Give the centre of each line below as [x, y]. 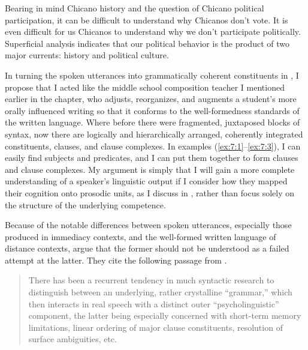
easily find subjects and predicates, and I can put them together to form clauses [152, 158]
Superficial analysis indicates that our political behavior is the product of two [147, 43]
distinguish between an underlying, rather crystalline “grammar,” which [160, 292]
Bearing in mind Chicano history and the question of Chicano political [135, 8]
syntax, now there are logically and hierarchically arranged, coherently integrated [154, 134]
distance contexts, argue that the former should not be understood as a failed [147, 248]
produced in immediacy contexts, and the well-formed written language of [141, 236]
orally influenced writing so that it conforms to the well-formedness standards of [152, 110]
